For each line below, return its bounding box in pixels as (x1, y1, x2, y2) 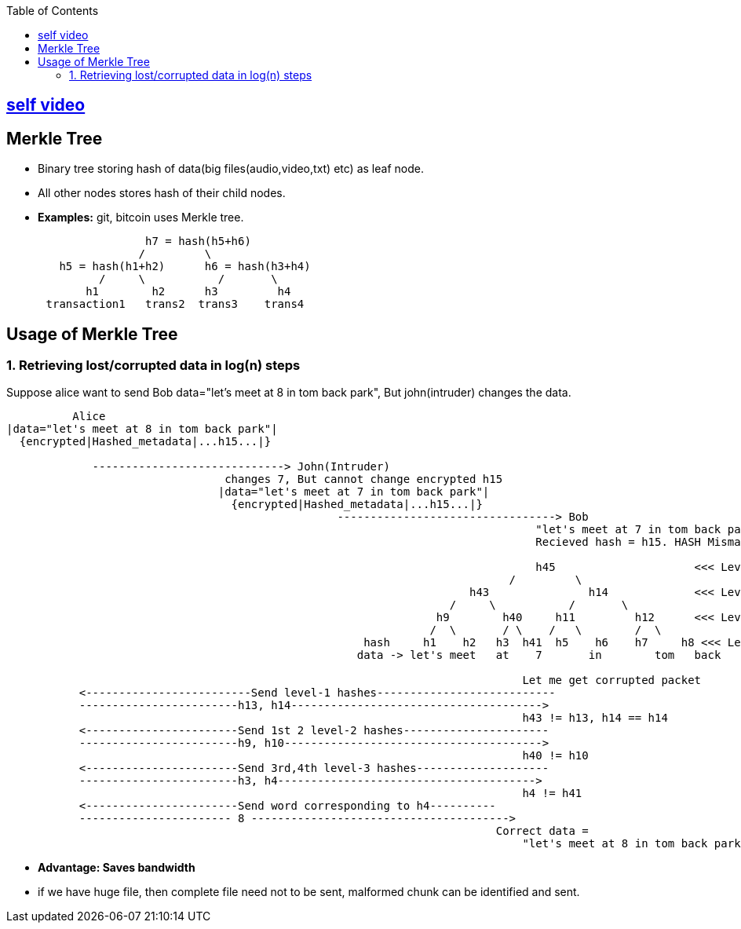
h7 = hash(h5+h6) (145, 235, 251, 248)
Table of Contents (6, 4, 99, 17)
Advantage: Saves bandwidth (38, 861, 195, 875)
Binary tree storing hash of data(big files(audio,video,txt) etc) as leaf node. (38, 162, 424, 176)
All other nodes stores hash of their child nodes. (38, 186, 286, 200)
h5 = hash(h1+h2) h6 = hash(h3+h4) (59, 260, 311, 273)
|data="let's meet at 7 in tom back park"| (217, 485, 490, 499)
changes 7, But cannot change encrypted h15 (224, 473, 503, 486)
